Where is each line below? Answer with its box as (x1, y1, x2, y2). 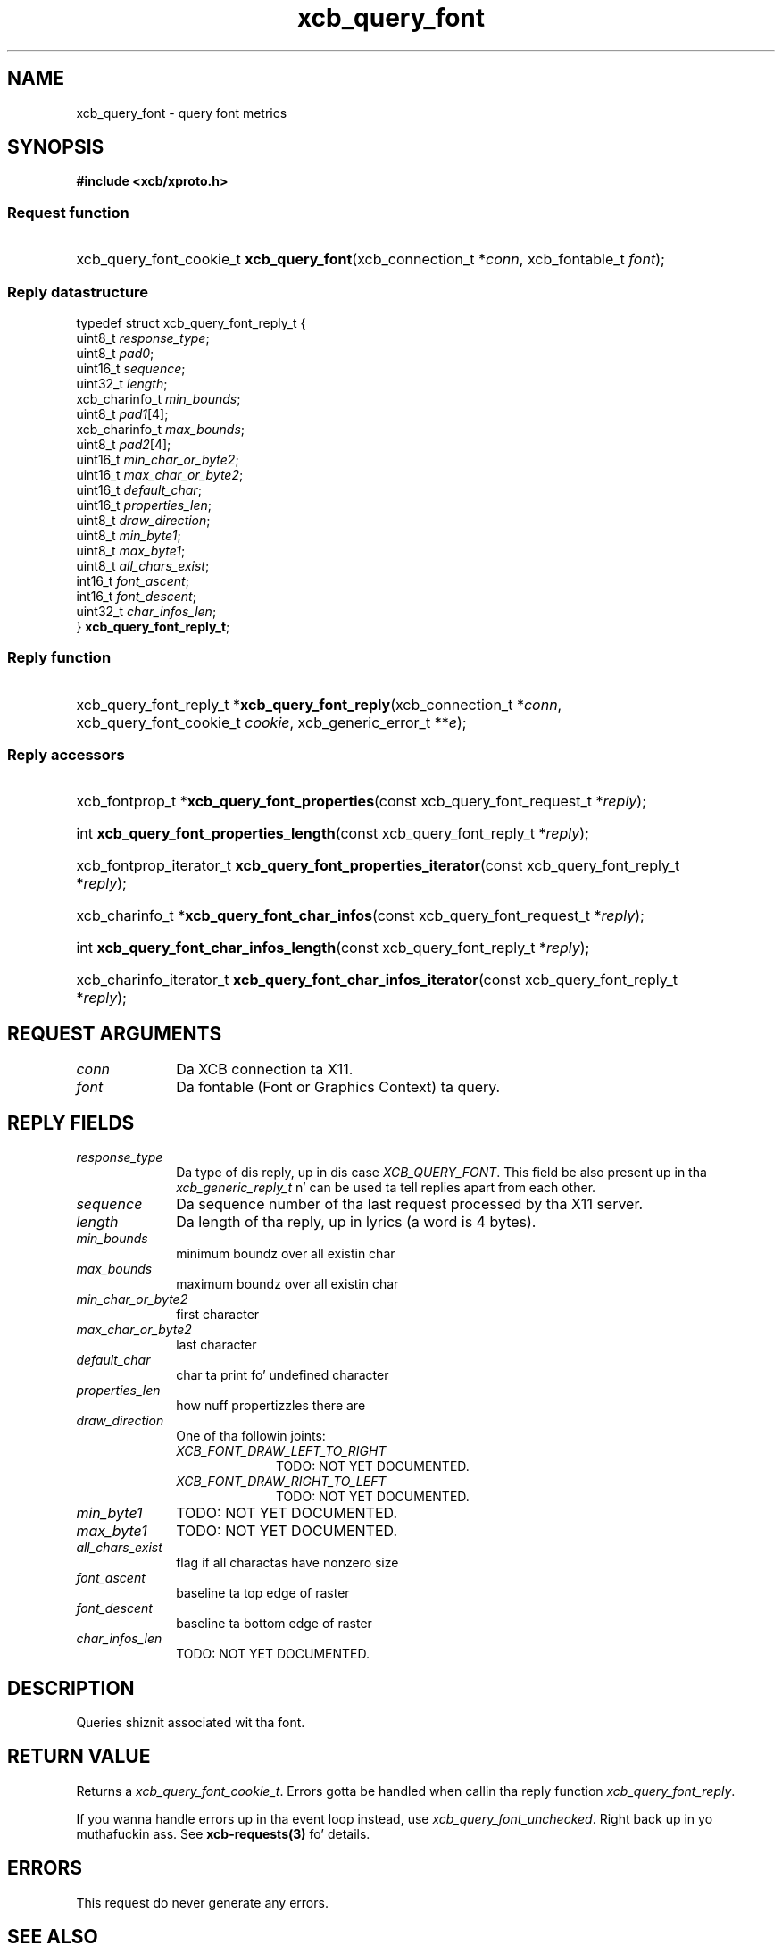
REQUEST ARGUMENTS (7, 1022, 222, 1045)
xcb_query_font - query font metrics (76, 104, 287, 121)
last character (176, 1337, 257, 1353)
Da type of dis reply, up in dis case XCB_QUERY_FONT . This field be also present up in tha (176, 1165, 707, 1181)
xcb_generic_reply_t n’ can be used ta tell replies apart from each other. (176, 1180, 596, 1196)
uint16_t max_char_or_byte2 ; (76, 466, 244, 482)
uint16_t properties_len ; (76, 497, 212, 513)
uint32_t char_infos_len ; (76, 603, 217, 619)
